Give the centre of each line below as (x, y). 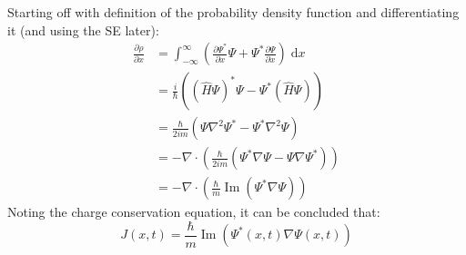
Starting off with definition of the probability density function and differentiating (233, 12)
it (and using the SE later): (83, 29)
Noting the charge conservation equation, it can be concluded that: (194, 212)
